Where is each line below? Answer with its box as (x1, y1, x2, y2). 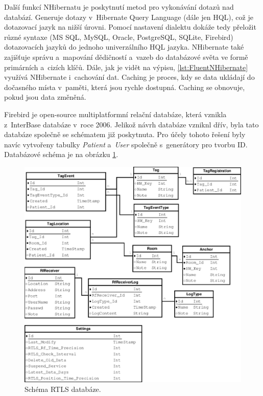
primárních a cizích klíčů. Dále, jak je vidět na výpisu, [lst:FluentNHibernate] (4, 61, 248, 72)
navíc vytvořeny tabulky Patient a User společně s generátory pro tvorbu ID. (4, 139, 248, 149)
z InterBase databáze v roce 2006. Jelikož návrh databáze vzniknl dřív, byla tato (4, 119, 259, 129)
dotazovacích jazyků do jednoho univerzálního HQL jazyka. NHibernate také (4, 41, 244, 52)
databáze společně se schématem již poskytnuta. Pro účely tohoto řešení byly (4, 129, 246, 140)
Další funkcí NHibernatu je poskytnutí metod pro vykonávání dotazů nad (4, 2, 234, 12)
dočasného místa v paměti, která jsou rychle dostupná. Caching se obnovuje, (4, 81, 245, 92)
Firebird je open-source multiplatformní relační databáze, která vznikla (4, 108, 227, 119)
